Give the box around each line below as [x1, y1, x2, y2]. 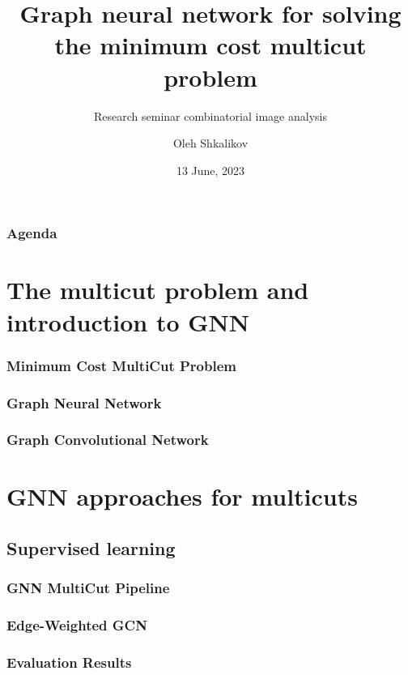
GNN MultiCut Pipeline [6, 578, 170, 598]
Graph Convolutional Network [6, 429, 209, 450]
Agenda [6, 223, 57, 243]
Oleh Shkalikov [172, 135, 249, 152]
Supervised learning [6, 536, 176, 561]
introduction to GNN [6, 305, 250, 338]
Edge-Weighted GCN [6, 615, 147, 635]
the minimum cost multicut [54, 28, 367, 62]
